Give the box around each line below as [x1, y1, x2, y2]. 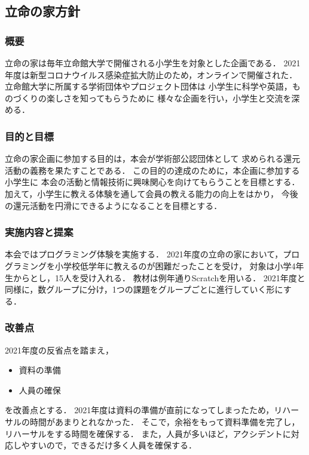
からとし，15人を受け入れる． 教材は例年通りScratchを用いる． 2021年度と [13, 271, 305, 284]
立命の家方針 [5, 2, 80, 20]
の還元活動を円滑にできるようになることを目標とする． [5, 199, 222, 211]
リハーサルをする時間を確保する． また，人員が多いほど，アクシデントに [5, 427, 291, 439]
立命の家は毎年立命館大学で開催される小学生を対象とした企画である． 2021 [5, 57, 301, 69]
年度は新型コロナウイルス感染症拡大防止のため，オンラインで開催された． [5, 68, 298, 81]
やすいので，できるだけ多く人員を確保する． [21, 439, 197, 451]
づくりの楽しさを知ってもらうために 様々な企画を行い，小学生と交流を [13, 91, 292, 104]
